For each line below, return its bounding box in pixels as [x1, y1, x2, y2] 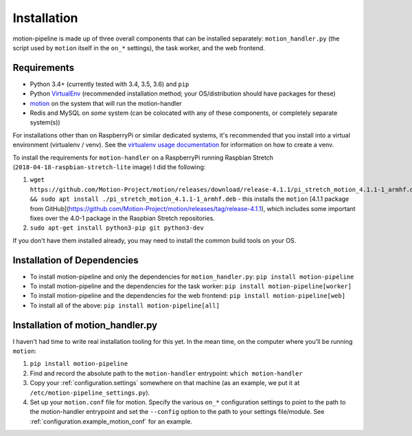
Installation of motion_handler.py [12, 319, 158, 331]
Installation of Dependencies [12, 254, 139, 266]
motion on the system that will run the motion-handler [30, 99, 182, 107]
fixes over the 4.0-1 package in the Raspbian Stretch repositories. [30, 214, 216, 222]
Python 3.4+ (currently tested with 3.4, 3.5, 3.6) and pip [30, 80, 190, 88]
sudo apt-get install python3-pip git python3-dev [30, 224, 204, 232]
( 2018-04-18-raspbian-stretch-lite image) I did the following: [12, 162, 206, 171]
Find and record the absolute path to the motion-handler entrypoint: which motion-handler [30, 369, 303, 378]
